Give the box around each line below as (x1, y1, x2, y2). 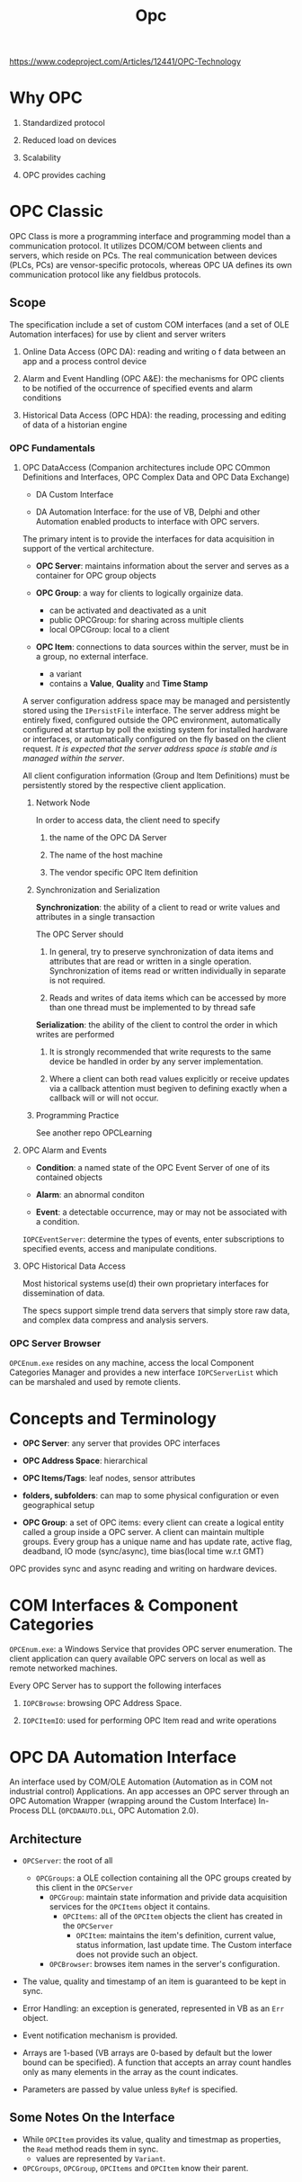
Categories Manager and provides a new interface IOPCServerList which (9, 1367, 279, 1378)
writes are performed (35, 1029, 115, 1040)
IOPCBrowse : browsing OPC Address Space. (22, 1698, 182, 1709)
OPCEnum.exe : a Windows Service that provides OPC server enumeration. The (9, 1644, 293, 1655)
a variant (49, 669, 83, 679)
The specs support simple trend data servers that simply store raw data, (22, 1306, 290, 1316)
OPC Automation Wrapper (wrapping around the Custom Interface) (9, 1796, 257, 1807)
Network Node (35, 797, 91, 808)
